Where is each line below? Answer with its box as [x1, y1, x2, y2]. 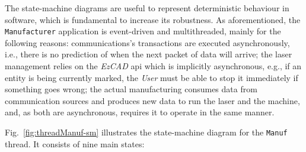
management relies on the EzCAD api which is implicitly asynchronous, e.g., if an [5, 60, 302, 72]
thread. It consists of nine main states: [5, 137, 145, 150]
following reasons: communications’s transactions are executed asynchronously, [5, 36, 290, 48]
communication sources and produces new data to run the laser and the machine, [5, 94, 300, 106]
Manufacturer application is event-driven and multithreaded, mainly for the [5, 25, 281, 37]
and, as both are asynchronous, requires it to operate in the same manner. [5, 106, 275, 118]
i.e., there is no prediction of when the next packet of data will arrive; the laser [5, 48, 292, 60]
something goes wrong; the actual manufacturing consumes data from [5, 83, 257, 95]
